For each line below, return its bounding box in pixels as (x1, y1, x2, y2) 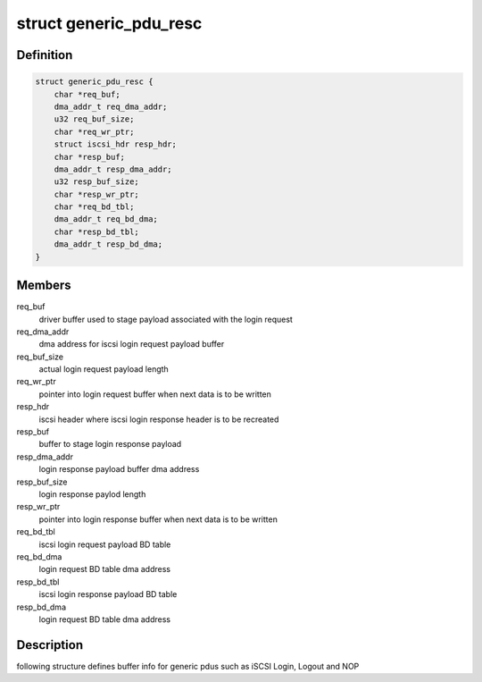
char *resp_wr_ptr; (54, 189, 140, 199)
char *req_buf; (54, 89, 120, 99)
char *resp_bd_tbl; (54, 226, 140, 237)
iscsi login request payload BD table (38, 539, 171, 550)
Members (16, 278, 71, 293)
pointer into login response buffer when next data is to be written (38, 514, 278, 525)
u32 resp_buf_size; (54, 177, 140, 187)
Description (16, 637, 84, 653)
